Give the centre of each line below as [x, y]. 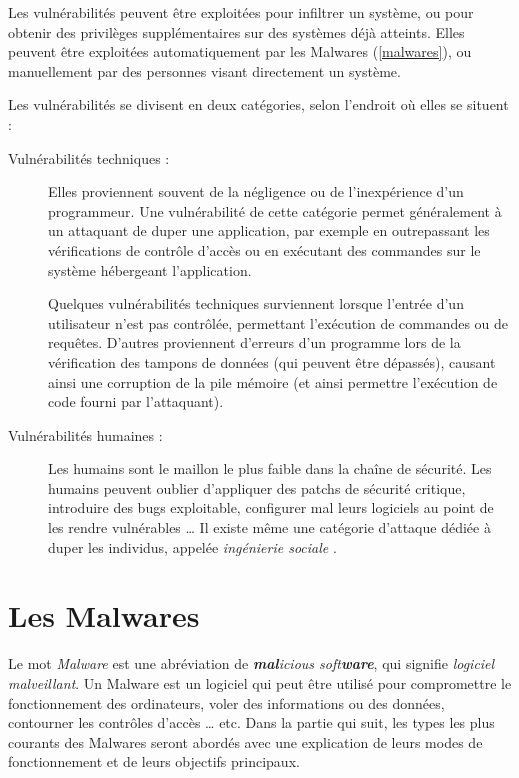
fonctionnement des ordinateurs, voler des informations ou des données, [226, 702]
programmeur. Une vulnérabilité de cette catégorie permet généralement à [275, 210]
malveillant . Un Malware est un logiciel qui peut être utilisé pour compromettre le [260, 682]
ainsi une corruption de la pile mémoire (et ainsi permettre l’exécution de [273, 381]
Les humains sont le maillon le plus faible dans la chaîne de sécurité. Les [270, 468]
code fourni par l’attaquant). [136, 401]
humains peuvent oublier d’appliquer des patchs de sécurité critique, [257, 487]
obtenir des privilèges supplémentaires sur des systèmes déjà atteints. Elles [236, 31]
